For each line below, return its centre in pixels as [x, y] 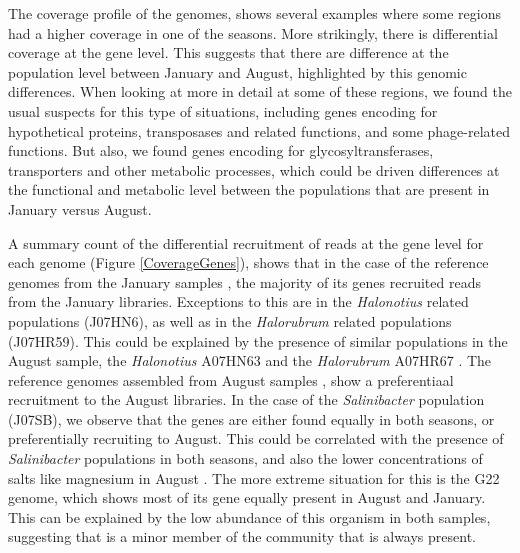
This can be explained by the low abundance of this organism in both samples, [249, 516]
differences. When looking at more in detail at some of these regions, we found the [260, 91]
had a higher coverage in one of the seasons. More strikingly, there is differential [253, 32]
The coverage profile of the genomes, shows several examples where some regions [254, 13]
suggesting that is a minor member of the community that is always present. [242, 536]
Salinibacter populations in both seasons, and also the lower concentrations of [245, 458]
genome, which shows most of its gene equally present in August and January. [247, 497]
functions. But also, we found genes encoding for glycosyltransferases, [221, 150]
